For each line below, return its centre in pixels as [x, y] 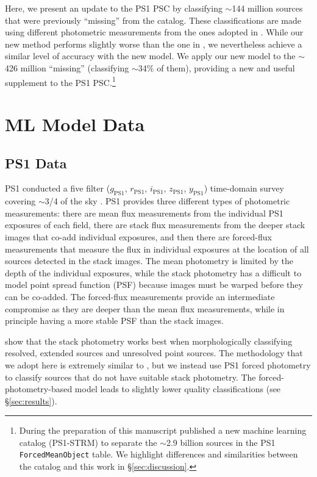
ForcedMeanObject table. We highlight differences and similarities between [158, 454]
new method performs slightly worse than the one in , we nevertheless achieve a [154, 44]
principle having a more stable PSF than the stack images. [114, 321]
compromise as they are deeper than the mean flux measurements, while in [145, 308]
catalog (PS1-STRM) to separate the [88, 442]
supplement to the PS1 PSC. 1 [60, 81]
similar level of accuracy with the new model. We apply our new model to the [150, 56]
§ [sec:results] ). [31, 400]
